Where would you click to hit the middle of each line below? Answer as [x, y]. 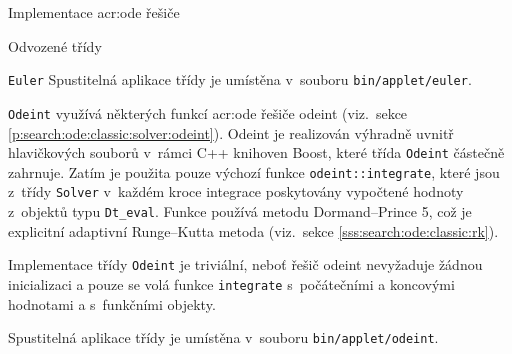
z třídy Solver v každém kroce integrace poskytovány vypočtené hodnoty [236, 191]
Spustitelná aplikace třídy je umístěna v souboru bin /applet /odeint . [223, 337]
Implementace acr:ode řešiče [94, 12]
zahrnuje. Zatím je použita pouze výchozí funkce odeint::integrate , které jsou [254, 171]
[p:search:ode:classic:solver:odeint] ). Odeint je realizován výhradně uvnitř [231, 132]
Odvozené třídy [55, 45]
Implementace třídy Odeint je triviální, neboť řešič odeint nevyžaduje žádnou [245, 264]
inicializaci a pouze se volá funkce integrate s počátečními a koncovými [231, 283]
